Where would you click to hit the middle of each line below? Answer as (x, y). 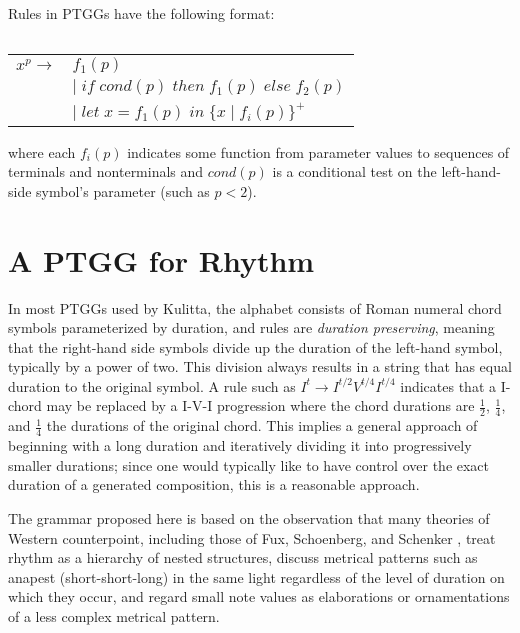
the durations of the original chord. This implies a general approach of (262, 425)
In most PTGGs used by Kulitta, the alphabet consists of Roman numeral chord (255, 307)
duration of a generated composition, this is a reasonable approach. (214, 484)
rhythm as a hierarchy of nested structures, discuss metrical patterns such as (243, 557)
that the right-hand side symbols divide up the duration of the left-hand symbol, (255, 346)
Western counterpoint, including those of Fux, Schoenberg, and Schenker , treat (252, 537)
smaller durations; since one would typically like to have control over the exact (249, 464)
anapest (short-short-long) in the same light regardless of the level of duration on (256, 576)
